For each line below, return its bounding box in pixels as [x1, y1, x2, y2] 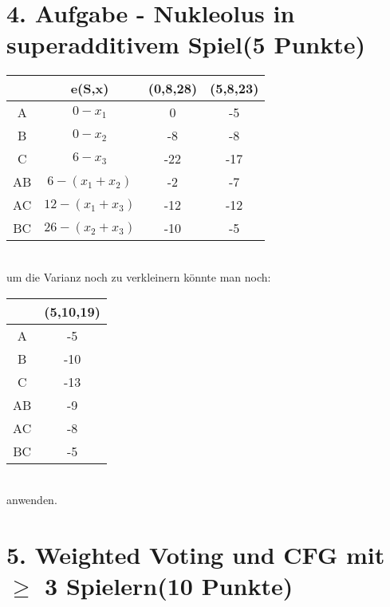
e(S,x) [70, 79, 109, 98]
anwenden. [6, 491, 57, 508]
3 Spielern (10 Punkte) [45, 570, 293, 602]
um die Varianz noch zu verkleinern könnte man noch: [6, 268, 271, 285]
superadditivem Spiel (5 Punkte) [6, 28, 365, 61]
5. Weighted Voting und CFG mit [6, 538, 385, 570]
